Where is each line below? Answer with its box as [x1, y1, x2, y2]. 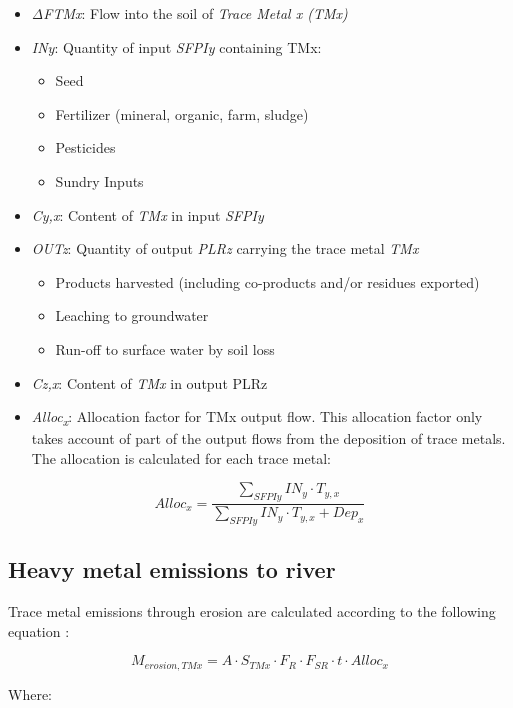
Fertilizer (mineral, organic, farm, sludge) [55, 103, 309, 124]
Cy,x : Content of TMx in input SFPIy [31, 204, 264, 225]
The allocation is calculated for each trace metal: [31, 447, 331, 468]
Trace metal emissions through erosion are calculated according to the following [8, 601, 496, 622]
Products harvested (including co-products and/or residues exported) [55, 271, 480, 292]
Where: [8, 683, 52, 704]
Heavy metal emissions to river [8, 554, 336, 585]
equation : [8, 620, 70, 641]
